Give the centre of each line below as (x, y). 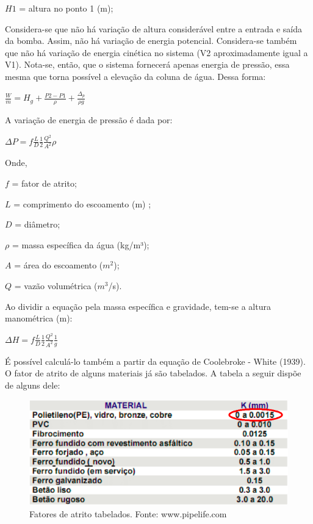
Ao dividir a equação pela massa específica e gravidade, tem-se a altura (138, 306)
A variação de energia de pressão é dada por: (89, 120)
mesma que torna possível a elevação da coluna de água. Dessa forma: (135, 76)
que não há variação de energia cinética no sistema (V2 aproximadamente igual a (156, 52)
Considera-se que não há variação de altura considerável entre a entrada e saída (154, 28)
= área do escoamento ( (59, 265)
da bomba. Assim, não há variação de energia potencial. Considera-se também (151, 41)
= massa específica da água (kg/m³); (81, 244)
